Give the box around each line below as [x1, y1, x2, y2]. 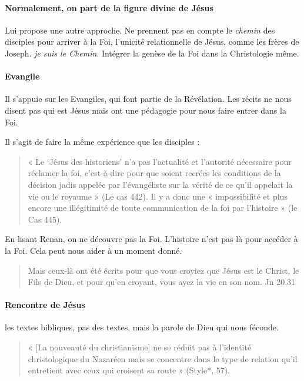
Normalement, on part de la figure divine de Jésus [5, 1, 213, 14]
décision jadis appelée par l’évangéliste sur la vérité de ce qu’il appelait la [28, 178, 293, 190]
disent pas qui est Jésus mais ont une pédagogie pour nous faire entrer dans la [5, 104, 286, 116]
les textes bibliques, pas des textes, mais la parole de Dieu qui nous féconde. [5, 321, 279, 333]
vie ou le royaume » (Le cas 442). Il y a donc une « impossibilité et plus [28, 190, 288, 202]
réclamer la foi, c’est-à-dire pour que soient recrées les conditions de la [28, 167, 281, 179]
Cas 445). [28, 213, 62, 225]
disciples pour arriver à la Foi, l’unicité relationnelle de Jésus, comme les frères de [5, 35, 299, 48]
